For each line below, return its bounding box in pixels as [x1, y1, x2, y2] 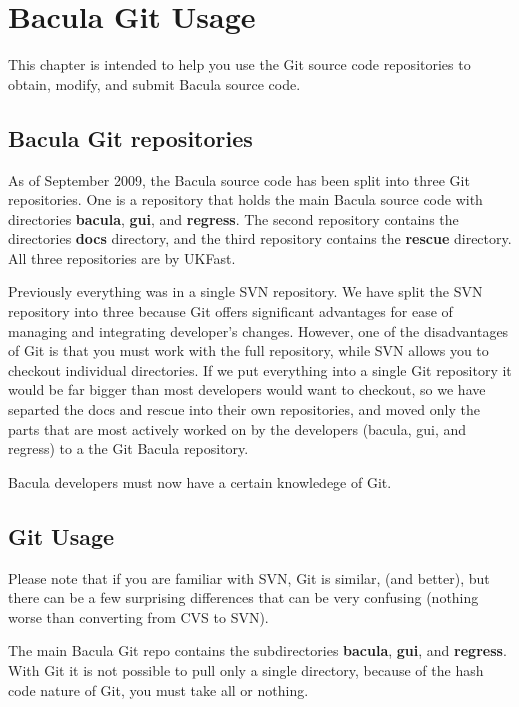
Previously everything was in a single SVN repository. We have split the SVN [8, 281, 483, 302]
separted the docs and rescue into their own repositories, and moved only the [8, 399, 480, 420]
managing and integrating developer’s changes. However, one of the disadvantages [8, 320, 509, 341]
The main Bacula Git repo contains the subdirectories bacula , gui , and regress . [8, 640, 507, 661]
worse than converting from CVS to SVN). [8, 606, 269, 627]
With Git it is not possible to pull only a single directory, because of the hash [8, 660, 484, 680]
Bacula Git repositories [8, 122, 253, 153]
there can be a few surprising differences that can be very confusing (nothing [8, 587, 479, 608]
